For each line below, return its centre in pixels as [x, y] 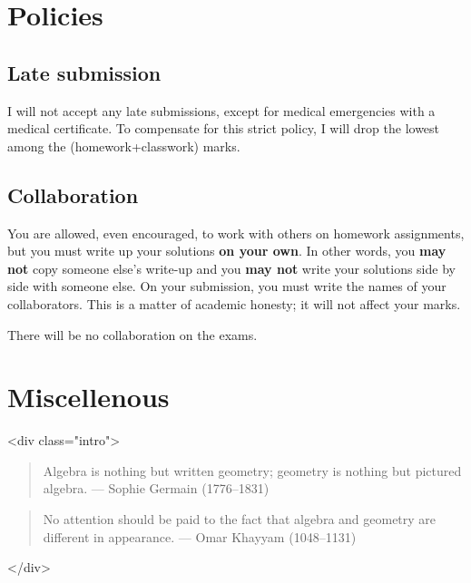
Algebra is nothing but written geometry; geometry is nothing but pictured [252, 470]
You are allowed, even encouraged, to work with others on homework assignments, [236, 233]
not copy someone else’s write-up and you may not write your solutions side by [231, 268]
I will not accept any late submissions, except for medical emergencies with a [221, 110]
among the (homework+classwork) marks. [124, 146]
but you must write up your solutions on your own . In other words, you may [227, 251]
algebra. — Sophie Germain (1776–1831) [156, 488]
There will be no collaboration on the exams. [132, 334]
